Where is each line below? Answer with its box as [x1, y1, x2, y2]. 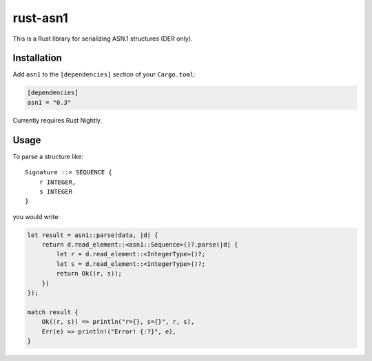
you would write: [12, 212, 60, 220]
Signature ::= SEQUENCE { [25, 169, 113, 176]
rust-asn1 [12, 10, 68, 25]
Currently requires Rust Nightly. [12, 116, 103, 124]
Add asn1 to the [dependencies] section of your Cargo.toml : [12, 70, 196, 79]
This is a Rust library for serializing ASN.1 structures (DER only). [12, 34, 193, 43]
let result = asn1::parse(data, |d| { [27, 231, 158, 239]
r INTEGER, [39, 178, 76, 186]
